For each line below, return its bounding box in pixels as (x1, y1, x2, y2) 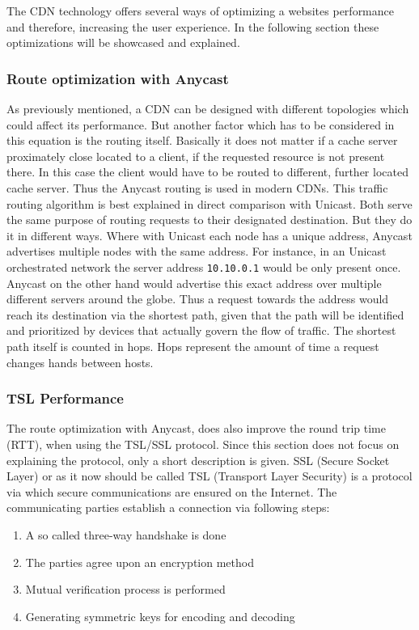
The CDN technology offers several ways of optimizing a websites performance (6, 2, 394, 19)
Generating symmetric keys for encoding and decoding (25, 607, 295, 624)
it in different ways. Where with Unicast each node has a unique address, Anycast (6, 226, 413, 243)
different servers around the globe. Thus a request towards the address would (6, 290, 389, 307)
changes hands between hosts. (6, 353, 154, 370)
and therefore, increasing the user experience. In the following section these (6, 18, 379, 35)
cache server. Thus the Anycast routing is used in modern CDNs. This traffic (6, 179, 388, 196)
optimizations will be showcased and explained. (6, 34, 240, 51)
